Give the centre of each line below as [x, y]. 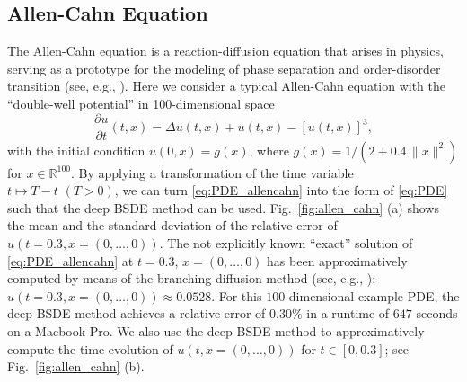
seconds [437, 313]
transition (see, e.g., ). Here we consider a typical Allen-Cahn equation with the [227, 86]
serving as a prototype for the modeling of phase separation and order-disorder [224, 68]
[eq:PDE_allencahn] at [70, 260]
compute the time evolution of [90, 348]
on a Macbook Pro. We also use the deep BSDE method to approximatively [216, 330]
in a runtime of [348, 313]
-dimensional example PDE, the [372, 295]
